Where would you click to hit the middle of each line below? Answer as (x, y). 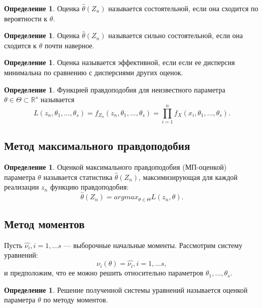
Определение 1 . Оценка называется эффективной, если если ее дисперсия (120, 62)
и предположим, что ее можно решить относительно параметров (104, 273)
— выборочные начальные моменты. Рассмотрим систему (153, 245)
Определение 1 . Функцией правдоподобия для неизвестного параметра (115, 89)
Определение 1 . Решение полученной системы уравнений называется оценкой (126, 289)
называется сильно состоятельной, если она (176, 35)
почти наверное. (70, 45)
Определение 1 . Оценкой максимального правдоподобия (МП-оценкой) (116, 167)
